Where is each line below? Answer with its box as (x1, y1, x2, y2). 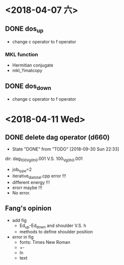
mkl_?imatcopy (12, 68, 43, 74)
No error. (12, 189, 31, 195)
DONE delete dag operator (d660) (5, 133, 110, 142)
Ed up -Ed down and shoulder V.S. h (19, 223, 87, 229)
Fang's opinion (5, 204, 51, 213)
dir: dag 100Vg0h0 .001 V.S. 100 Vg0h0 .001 (5, 156, 83, 163)
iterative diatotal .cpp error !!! (12, 173, 66, 180)
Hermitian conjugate (12, 62, 53, 68)
